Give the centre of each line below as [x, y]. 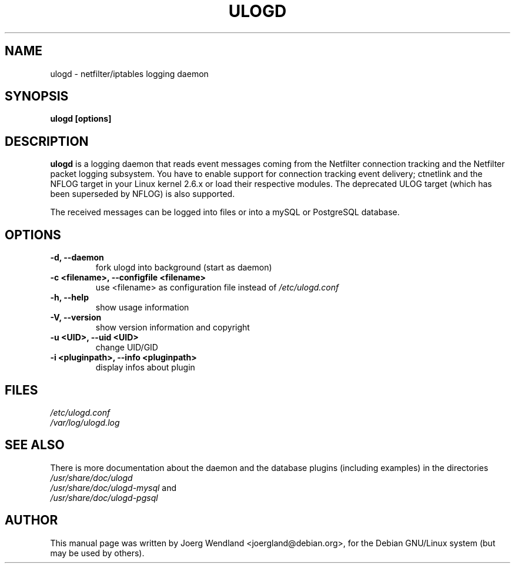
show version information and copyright [173, 328]
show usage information [142, 308]
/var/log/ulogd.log [85, 422]
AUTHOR [31, 520]
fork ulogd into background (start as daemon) [184, 268]
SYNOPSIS [37, 96]
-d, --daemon [77, 258]
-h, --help [69, 298]
